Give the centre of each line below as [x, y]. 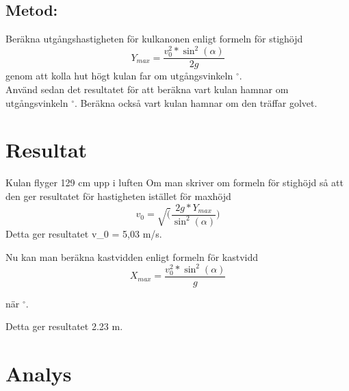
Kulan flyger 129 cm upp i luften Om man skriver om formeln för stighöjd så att [174, 182]
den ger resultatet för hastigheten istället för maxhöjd [118, 195]
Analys [39, 374]
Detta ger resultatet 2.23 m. [64, 326]
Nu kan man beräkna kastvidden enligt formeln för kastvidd [132, 256]
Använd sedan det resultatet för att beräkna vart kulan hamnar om [147, 89]
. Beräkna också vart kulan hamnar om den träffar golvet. [196, 102]
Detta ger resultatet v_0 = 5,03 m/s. [84, 233]
